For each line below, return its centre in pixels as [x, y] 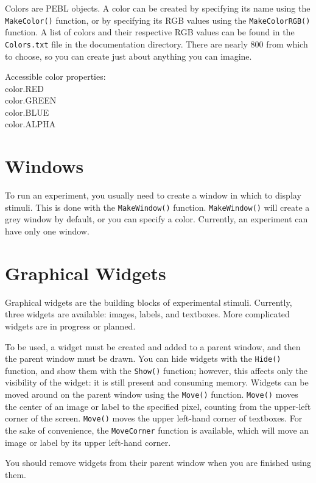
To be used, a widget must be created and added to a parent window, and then [153, 346]
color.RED [25, 88]
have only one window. [47, 231]
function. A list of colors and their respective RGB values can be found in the [150, 32]
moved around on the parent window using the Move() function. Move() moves [152, 394]
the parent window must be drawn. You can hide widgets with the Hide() [143, 358]
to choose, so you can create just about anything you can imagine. [128, 56]
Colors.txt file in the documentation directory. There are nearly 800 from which [156, 44]
